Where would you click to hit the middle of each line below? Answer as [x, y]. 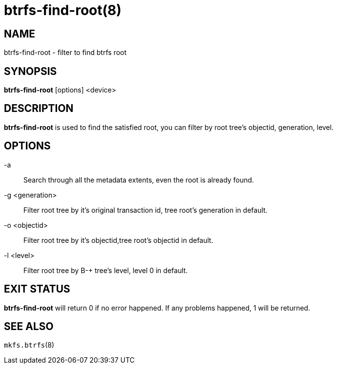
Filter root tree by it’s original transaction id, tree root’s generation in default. [146, 210]
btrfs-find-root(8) [63, 10]
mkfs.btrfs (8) [29, 345]
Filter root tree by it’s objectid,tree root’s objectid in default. [119, 240]
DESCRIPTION [39, 109]
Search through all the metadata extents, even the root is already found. [139, 180]
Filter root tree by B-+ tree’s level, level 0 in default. [106, 270]
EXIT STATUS [37, 289]
